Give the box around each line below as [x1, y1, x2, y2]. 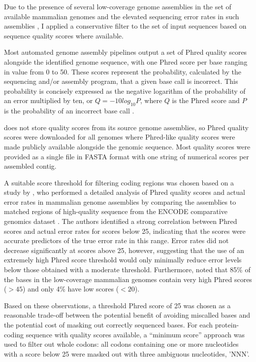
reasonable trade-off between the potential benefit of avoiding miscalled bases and [4, 310, 251, 320]
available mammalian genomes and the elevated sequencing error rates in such [4, 11, 239, 21]
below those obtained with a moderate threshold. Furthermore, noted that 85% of [4, 264, 251, 275]
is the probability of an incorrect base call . [4, 106, 134, 116]
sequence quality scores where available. [4, 30, 124, 40]
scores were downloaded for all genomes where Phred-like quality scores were [4, 132, 235, 142]
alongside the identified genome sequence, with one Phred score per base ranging [4, 56, 248, 67]
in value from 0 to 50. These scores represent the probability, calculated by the [4, 66, 241, 76]
